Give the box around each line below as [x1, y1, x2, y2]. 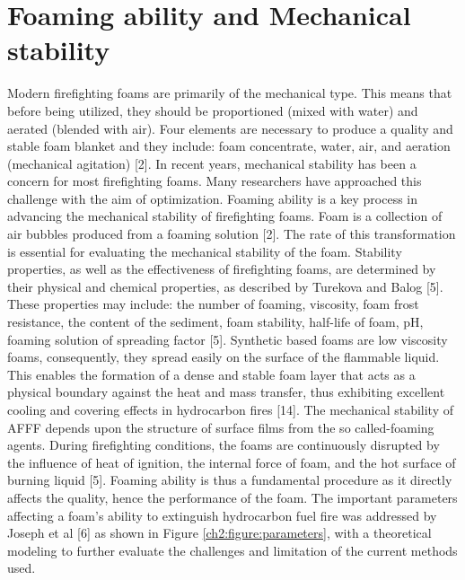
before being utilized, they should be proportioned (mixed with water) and [7, 101, 418, 119]
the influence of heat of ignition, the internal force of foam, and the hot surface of [7, 453, 456, 471]
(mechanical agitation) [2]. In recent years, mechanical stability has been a [7, 154, 417, 172]
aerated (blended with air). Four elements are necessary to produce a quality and [7, 119, 453, 137]
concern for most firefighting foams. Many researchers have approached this [7, 171, 422, 190]
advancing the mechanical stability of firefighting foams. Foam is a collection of [7, 207, 443, 225]
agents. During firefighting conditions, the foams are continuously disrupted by [7, 435, 440, 454]
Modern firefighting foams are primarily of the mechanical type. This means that [7, 83, 452, 102]
